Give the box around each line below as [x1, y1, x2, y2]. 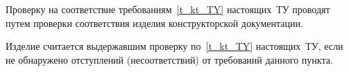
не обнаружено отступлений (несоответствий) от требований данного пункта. [6, 52, 333, 66]
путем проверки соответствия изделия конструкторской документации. [6, 15, 303, 30]
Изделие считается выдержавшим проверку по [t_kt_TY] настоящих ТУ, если [6, 39, 343, 53]
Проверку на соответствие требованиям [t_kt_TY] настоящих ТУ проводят [6, 2, 330, 16]
